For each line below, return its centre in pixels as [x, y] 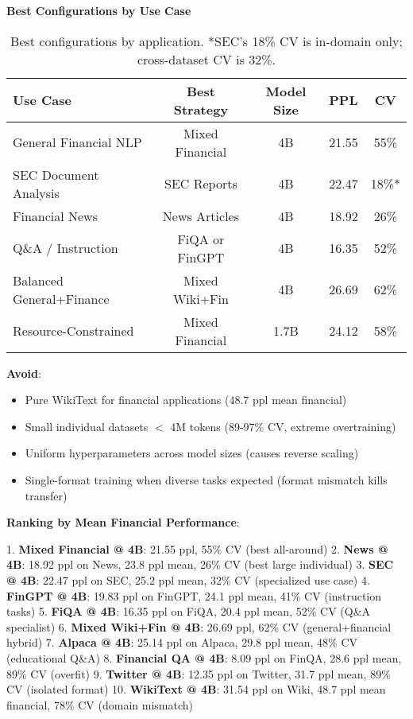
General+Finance [61, 298]
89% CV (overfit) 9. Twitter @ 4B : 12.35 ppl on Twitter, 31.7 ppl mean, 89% [199, 673]
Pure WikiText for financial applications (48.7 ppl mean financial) [186, 400]
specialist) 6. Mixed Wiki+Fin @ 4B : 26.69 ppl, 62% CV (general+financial [199, 626]
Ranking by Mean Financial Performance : [123, 522]
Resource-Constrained [73, 331]
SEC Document [56, 174]
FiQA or [201, 239]
